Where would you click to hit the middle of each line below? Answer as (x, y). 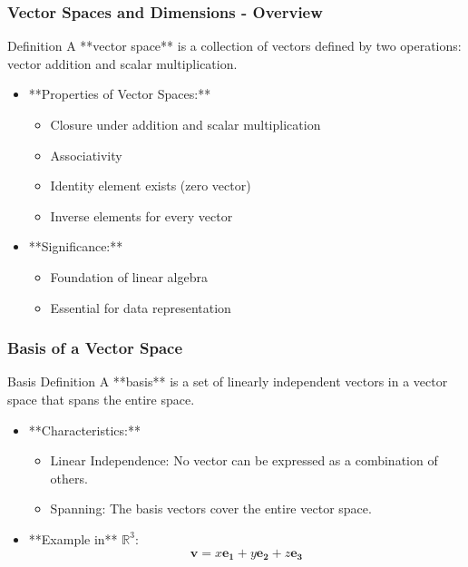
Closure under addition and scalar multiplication (185, 124)
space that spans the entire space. (101, 399)
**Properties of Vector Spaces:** (120, 94)
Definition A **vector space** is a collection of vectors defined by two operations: (234, 46)
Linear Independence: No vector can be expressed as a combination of (244, 460)
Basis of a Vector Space (95, 348)
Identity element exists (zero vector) (151, 186)
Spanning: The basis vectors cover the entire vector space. (211, 508)
